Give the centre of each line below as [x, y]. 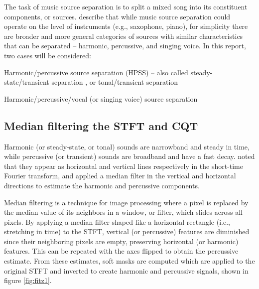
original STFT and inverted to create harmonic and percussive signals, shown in [126, 270]
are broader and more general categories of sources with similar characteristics [124, 36]
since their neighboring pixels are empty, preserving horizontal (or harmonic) [121, 241]
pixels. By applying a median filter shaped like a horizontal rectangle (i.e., [117, 221]
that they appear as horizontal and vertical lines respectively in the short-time [124, 166]
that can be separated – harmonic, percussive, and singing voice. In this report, [125, 46]
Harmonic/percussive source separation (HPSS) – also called [96, 72]
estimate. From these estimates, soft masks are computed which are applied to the [129, 261]
